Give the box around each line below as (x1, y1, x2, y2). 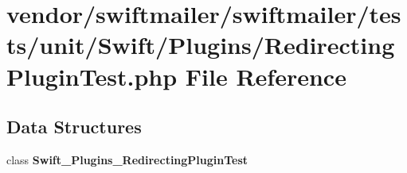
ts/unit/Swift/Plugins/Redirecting (6, 29, 395, 61)
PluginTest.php (6, 60, 178, 92)
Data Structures (6, 114, 142, 139)
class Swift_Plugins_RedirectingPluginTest (6, 151, 249, 167)
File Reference (185, 60, 346, 92)
